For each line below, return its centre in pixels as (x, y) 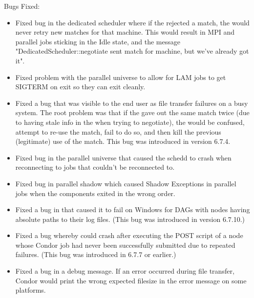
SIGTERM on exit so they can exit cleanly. (80, 87)
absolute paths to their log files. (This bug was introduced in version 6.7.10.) (130, 219)
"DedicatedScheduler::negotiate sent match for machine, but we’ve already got (132, 51)
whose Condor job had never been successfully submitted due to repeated (125, 245)
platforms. (31, 290)
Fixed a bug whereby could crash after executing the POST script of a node (129, 235)
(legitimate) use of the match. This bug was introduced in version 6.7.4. (123, 141)
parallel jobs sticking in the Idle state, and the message (98, 41)
